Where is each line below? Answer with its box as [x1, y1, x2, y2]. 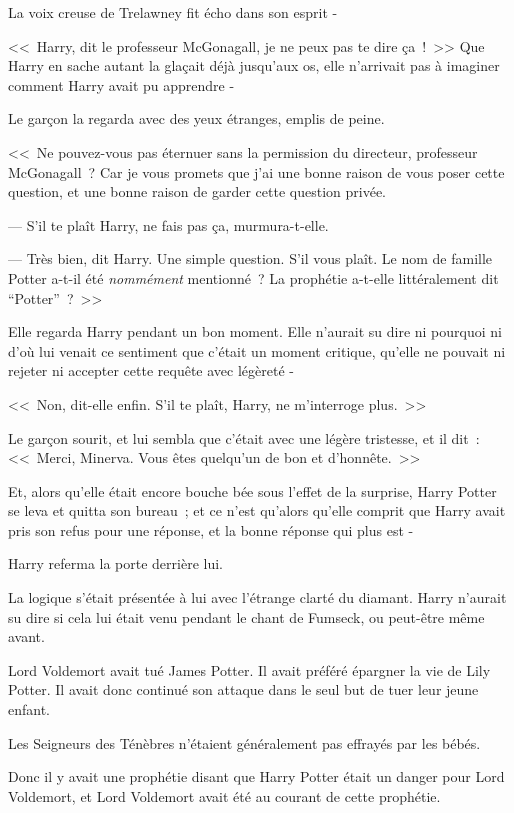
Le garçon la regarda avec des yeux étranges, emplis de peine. [8, 108, 385, 129]
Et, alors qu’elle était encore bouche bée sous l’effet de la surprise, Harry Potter [8, 480, 497, 501]
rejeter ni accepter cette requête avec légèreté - [8, 360, 294, 381]
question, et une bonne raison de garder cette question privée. [8, 181, 386, 202]
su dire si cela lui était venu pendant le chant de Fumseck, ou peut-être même [8, 606, 485, 627]
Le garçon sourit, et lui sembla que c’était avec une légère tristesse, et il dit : [8, 427, 480, 448]
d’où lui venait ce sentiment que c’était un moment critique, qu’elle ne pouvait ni [8, 340, 506, 361]
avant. [8, 626, 45, 647]
